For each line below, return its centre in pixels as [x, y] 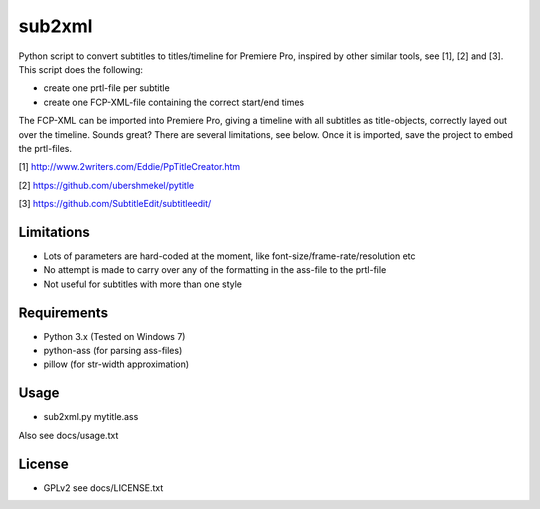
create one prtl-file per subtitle [106, 88]
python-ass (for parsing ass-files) [113, 351]
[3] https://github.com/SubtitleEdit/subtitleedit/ [115, 204]
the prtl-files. [45, 148]
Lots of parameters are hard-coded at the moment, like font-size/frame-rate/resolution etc [229, 256]
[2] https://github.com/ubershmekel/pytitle [106, 185]
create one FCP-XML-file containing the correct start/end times [174, 102]
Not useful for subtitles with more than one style [142, 284]
